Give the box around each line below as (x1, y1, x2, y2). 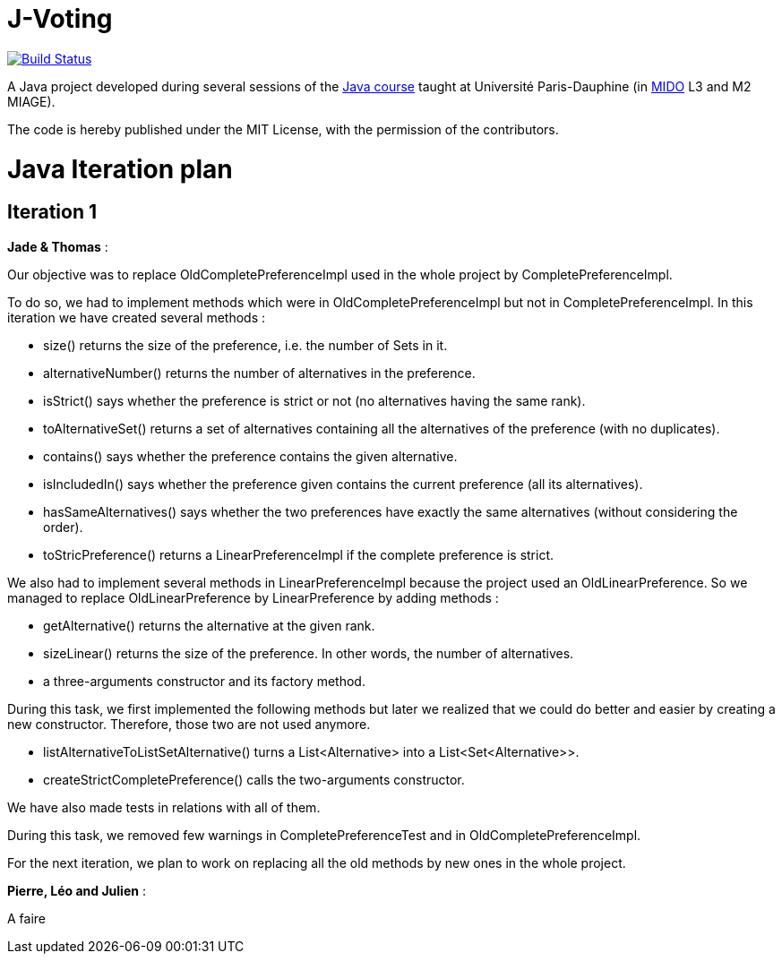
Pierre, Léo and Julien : (7, 882, 146, 898)
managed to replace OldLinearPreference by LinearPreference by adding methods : (7, 589, 499, 605)
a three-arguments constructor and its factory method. (43, 673, 365, 689)
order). (43, 519, 83, 535)
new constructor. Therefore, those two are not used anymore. (7, 716, 371, 732)
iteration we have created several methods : (7, 309, 266, 325)
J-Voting (7, 4, 113, 34)
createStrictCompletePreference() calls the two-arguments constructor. (43, 771, 465, 787)
